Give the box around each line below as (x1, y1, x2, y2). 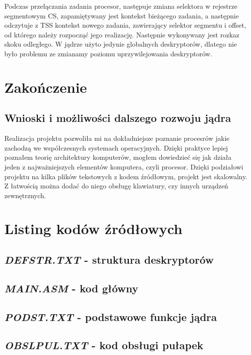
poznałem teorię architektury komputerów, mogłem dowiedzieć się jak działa (4, 152, 232, 162)
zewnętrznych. (4, 190, 46, 200)
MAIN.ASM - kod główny (4, 280, 139, 295)
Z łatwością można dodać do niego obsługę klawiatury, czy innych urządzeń (4, 181, 228, 191)
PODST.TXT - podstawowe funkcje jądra (4, 309, 217, 324)
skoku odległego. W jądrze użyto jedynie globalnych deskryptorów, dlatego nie (4, 39, 237, 49)
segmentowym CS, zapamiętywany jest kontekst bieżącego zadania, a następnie (4, 10, 239, 20)
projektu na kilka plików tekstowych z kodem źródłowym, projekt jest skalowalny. (4, 171, 248, 181)
